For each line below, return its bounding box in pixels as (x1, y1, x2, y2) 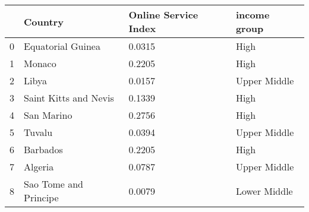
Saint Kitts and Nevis (24, 91, 114, 105)
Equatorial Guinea (24, 39, 100, 53)
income (235, 8, 270, 21)
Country (24, 14, 64, 29)
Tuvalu (24, 125, 53, 139)
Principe (24, 191, 59, 204)
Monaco (24, 56, 56, 70)
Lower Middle (235, 183, 293, 198)
